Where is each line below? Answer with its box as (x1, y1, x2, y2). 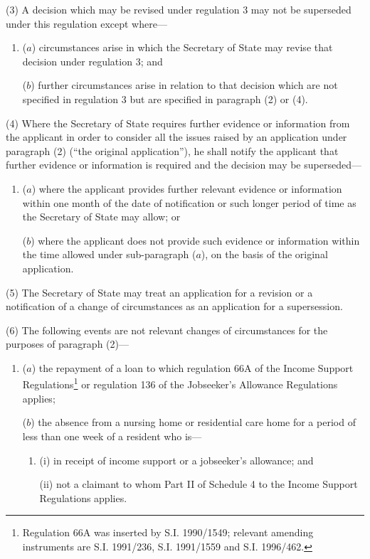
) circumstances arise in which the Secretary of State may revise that (31, 40, 333, 55)
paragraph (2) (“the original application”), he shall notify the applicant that (6, 143, 339, 158)
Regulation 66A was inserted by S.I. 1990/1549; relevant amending (22, 525, 314, 540)
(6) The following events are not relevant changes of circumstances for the (6, 322, 328, 337)
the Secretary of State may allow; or (22, 209, 181, 224)
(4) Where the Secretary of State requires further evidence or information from (6, 115, 350, 130)
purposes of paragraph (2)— (6, 336, 129, 351)
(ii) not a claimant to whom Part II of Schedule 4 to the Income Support (39, 477, 358, 491)
